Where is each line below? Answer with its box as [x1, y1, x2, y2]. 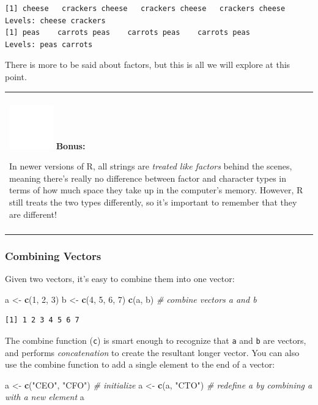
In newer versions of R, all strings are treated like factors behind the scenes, [9, 160, 292, 173]
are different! [9, 207, 57, 220]
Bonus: [56, 139, 86, 152]
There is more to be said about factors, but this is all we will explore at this [5, 58, 290, 71]
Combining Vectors [5, 248, 102, 263]
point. [5, 70, 27, 83]
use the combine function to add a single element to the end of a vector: [5, 358, 275, 371]
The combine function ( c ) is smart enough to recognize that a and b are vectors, [5, 333, 306, 346]
